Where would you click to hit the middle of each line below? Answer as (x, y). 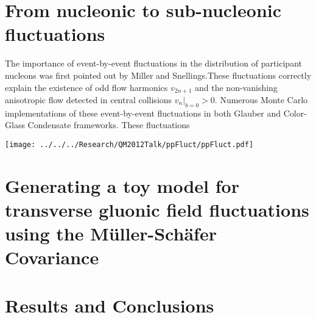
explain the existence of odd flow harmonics (86, 87)
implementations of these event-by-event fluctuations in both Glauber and (143, 113)
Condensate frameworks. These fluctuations (109, 125)
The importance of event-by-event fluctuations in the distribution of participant (153, 63)
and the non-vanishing (236, 87)
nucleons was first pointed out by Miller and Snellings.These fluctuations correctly (158, 75)
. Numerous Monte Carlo (261, 99)
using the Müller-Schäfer (111, 233)
